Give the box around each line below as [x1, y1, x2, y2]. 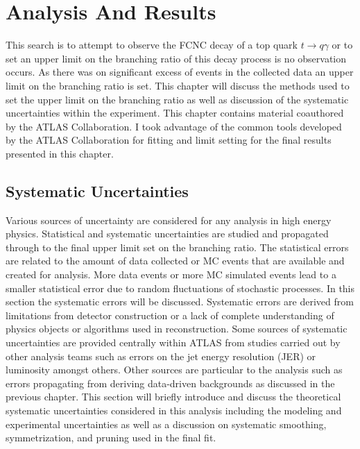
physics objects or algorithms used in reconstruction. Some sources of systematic [6, 321, 348, 336]
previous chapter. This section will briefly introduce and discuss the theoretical [6, 389, 341, 404]
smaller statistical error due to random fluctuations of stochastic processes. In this [6, 280, 355, 295]
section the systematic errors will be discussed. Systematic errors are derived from [6, 294, 354, 309]
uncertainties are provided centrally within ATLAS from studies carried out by [6, 335, 341, 350]
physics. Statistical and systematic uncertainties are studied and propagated [6, 226, 329, 241]
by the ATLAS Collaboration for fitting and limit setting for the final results [6, 133, 332, 147]
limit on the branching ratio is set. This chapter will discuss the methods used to [6, 78, 350, 92]
